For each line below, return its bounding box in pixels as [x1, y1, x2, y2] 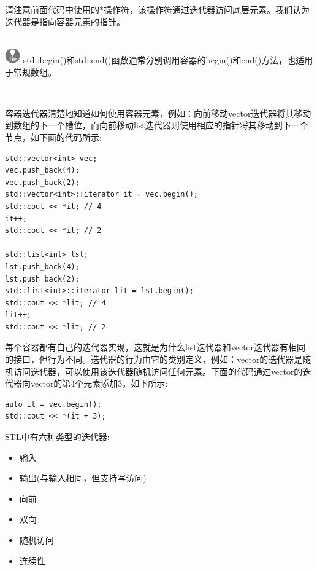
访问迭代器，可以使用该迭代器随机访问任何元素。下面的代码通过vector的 [13, 364, 303, 377]
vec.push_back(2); [5, 178, 80, 187]
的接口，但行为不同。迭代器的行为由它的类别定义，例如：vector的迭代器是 [5, 353, 303, 366]
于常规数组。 [5, 65, 56, 78]
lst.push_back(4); [5, 262, 80, 271]
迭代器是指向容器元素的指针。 [5, 15, 125, 28]
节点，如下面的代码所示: [5, 130, 102, 143]
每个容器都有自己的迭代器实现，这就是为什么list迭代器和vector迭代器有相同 [5, 341, 306, 353]
